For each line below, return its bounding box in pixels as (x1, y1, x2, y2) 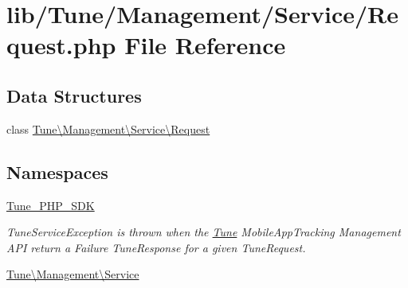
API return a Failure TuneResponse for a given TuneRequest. (6, 239, 306, 255)
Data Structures (6, 83, 142, 107)
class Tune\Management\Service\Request (6, 120, 210, 137)
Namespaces (6, 159, 108, 184)
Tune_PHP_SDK (6, 197, 95, 213)
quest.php (6, 29, 116, 61)
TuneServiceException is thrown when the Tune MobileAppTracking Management (6, 224, 401, 240)
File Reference (124, 29, 286, 61)
